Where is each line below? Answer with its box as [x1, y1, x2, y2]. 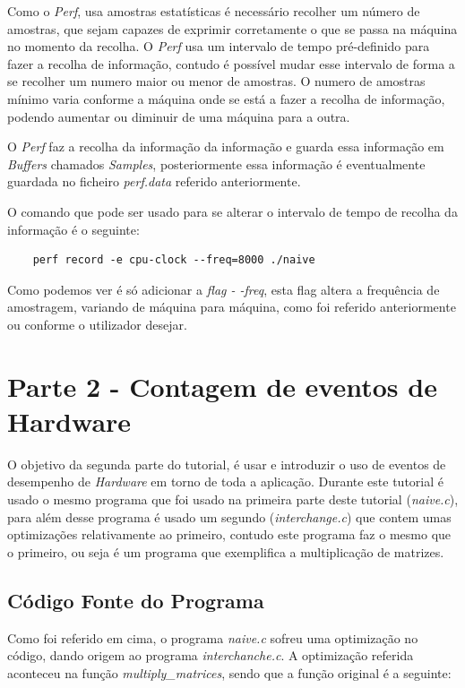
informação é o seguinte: [7, 219, 140, 238]
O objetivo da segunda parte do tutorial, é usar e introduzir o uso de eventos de [7, 454, 446, 473]
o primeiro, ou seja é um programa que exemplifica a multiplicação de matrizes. [7, 542, 444, 561]
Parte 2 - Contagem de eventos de [7, 367, 437, 404]
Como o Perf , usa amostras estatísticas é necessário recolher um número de [7, 2, 420, 20]
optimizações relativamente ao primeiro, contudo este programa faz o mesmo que [7, 525, 452, 544]
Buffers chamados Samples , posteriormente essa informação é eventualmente [7, 154, 426, 173]
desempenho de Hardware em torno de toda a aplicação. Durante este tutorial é [7, 472, 443, 491]
